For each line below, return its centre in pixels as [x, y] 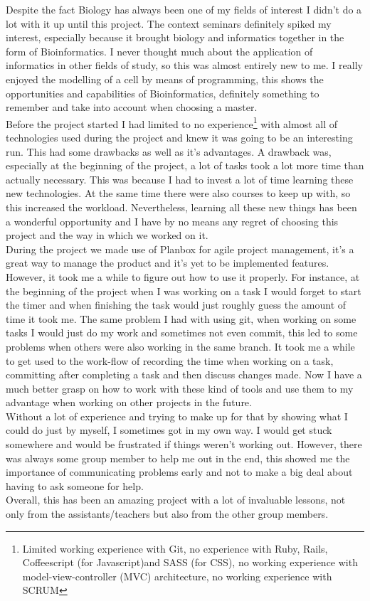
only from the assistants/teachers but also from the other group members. [167, 514]
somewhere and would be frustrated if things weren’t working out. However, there [184, 444]
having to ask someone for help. [75, 485]
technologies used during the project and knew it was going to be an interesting [179, 137]
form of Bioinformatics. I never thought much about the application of [159, 51]
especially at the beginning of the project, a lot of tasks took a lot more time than [185, 165]
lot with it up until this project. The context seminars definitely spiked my [169, 23]
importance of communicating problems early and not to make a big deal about [179, 472]
